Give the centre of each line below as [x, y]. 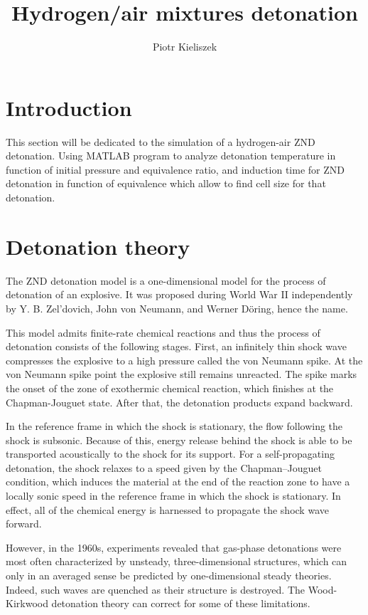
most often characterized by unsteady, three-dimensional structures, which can [177, 561]
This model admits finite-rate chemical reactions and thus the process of [163, 332]
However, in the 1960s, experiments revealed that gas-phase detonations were [174, 547]
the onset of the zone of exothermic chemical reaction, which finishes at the [170, 388]
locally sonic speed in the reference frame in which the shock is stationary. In [173, 496]
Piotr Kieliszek [185, 47]
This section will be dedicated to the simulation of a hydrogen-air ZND [161, 141]
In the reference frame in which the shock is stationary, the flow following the [174, 426]
